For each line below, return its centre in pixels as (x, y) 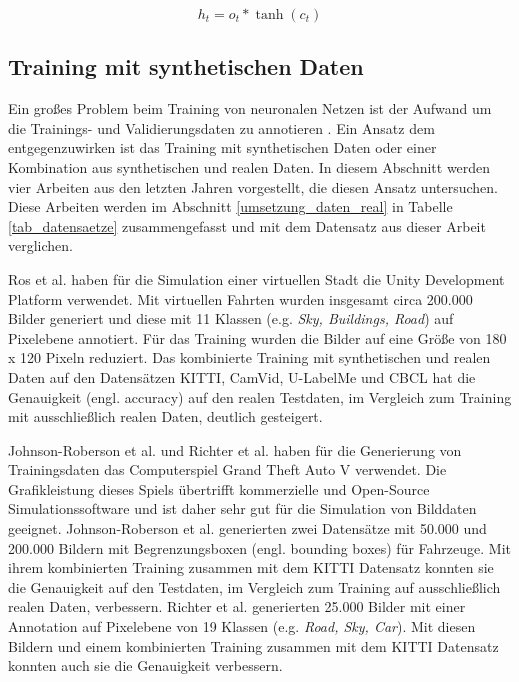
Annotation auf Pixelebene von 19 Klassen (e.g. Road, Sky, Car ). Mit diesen (242, 626)
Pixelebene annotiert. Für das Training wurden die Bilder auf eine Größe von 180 (257, 337)
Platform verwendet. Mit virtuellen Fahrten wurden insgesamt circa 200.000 (240, 298)
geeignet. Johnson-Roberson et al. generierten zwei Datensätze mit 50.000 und (247, 528)
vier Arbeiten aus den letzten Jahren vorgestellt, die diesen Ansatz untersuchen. (253, 186)
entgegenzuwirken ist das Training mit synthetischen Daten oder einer (222, 147)
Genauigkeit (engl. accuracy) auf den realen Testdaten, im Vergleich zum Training (260, 396)
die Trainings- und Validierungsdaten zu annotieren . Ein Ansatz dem (221, 127)
